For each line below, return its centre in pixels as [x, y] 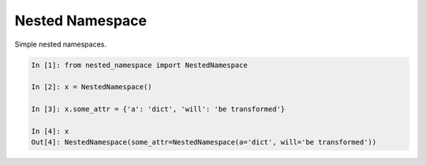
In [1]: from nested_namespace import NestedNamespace [139, 65]
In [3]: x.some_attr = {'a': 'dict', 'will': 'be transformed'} [158, 109]
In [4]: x [50, 131]
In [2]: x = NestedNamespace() [92, 87]
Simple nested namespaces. [60, 44]
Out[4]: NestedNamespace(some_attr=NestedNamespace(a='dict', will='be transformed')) [204, 142]
